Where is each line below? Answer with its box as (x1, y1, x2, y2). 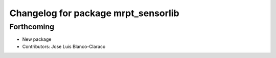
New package (22, 36, 52, 42)
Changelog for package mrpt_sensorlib (9, 8, 179, 19)
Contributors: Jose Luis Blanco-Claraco (22, 43, 106, 49)
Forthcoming (9, 22, 55, 31)
